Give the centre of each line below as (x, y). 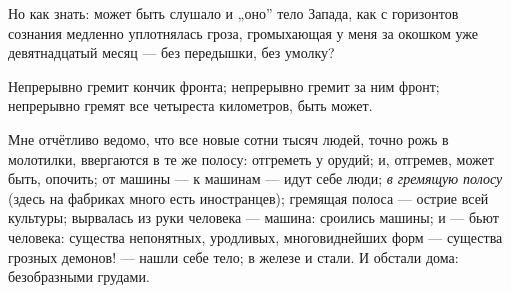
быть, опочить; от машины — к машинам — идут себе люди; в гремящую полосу (255, 178)
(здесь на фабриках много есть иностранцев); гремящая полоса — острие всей (248, 197)
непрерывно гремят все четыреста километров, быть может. (190, 105)
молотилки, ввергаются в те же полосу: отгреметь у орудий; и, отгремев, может (251, 158)
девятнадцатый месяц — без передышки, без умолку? (171, 52)
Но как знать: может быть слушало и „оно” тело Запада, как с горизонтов (233, 13)
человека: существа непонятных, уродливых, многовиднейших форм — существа (255, 236)
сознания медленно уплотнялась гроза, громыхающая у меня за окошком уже (243, 32)
